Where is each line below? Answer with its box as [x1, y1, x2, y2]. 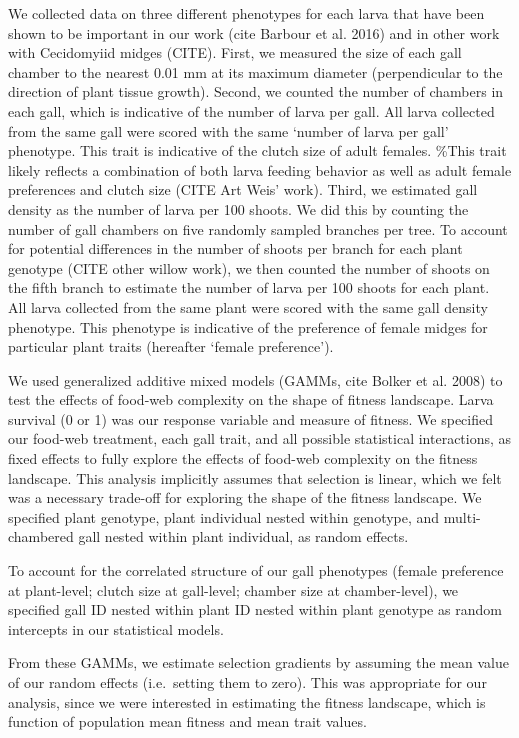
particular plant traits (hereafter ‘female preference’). [8, 336, 334, 357]
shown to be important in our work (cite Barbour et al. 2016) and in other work [8, 22, 500, 43]
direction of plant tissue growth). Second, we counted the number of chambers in [8, 81, 504, 102]
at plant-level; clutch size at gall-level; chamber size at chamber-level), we [8, 579, 459, 600]
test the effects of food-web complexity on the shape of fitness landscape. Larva [8, 389, 494, 410]
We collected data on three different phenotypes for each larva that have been [8, 3, 485, 23]
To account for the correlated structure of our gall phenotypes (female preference [8, 560, 504, 581]
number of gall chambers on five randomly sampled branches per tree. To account [8, 218, 508, 239]
